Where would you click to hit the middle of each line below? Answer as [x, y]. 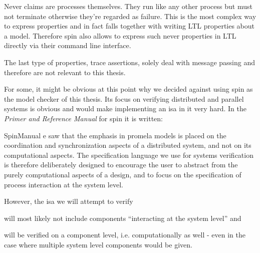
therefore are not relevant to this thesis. [65, 72]
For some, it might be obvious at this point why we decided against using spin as [128, 89]
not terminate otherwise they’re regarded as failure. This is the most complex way [130, 16]
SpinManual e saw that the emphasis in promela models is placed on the [115, 135]
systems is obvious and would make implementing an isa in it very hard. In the [125, 108]
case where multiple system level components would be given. [98, 244]
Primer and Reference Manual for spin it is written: [83, 118]
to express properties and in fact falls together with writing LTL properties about [129, 26]
